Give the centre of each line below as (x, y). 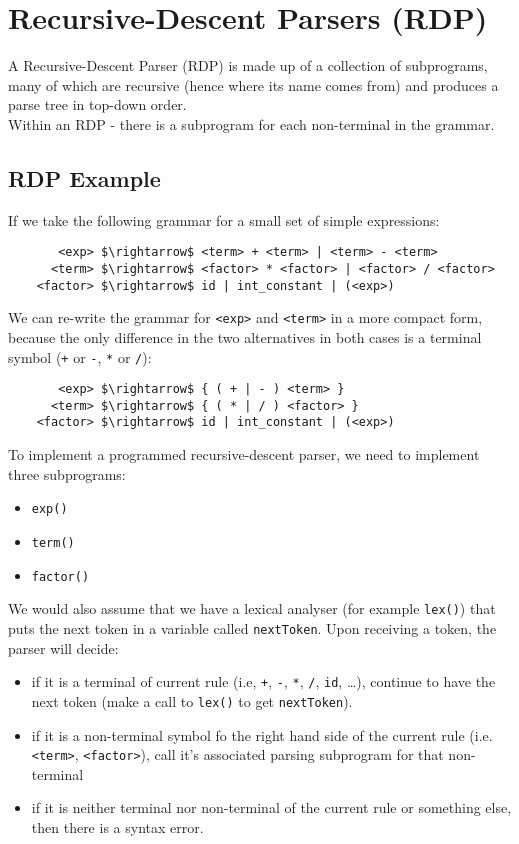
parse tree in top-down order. (97, 104)
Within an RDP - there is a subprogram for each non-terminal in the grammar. (251, 123)
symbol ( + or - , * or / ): (80, 356)
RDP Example (84, 177)
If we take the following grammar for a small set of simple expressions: (224, 219)
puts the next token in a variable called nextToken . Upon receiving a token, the (252, 627)
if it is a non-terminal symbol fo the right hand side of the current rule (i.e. (262, 734)
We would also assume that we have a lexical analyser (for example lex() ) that (252, 608)
